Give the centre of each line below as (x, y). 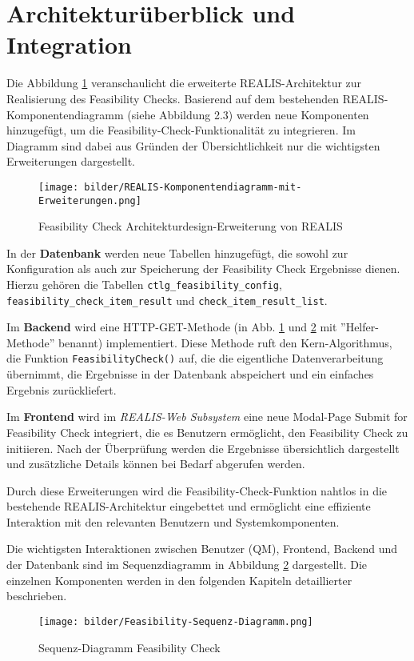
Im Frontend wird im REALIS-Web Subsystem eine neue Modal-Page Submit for (207, 417)
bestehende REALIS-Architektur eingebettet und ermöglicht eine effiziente (189, 506)
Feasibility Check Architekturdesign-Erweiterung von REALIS (191, 226)
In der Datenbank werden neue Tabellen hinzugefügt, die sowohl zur (177, 252)
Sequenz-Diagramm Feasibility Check (129, 647)
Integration (69, 44)
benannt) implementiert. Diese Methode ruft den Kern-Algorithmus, (225, 342)
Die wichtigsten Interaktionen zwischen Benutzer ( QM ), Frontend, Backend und (202, 549)
